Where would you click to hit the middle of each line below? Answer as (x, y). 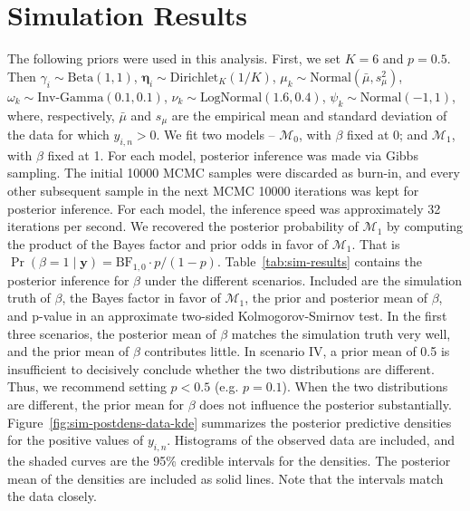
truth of (29, 298)
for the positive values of (76, 440)
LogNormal (231, 97)
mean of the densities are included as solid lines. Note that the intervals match (225, 478)
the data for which (58, 134)
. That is (376, 243)
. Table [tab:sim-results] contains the (319, 261)
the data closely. (52, 496)
